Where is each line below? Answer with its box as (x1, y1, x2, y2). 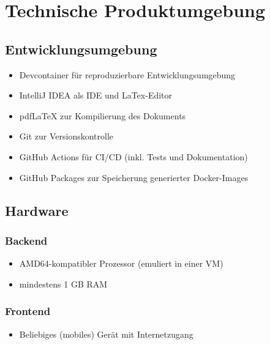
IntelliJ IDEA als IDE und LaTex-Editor (19, 89, 173, 102)
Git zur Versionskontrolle (19, 130, 114, 143)
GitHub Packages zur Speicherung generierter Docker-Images (19, 171, 249, 184)
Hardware (5, 201, 69, 220)
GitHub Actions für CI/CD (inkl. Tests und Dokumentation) (19, 150, 248, 163)
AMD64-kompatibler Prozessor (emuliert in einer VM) (19, 257, 223, 270)
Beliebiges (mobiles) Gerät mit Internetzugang (19, 327, 193, 340)
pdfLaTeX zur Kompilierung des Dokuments (19, 109, 186, 122)
